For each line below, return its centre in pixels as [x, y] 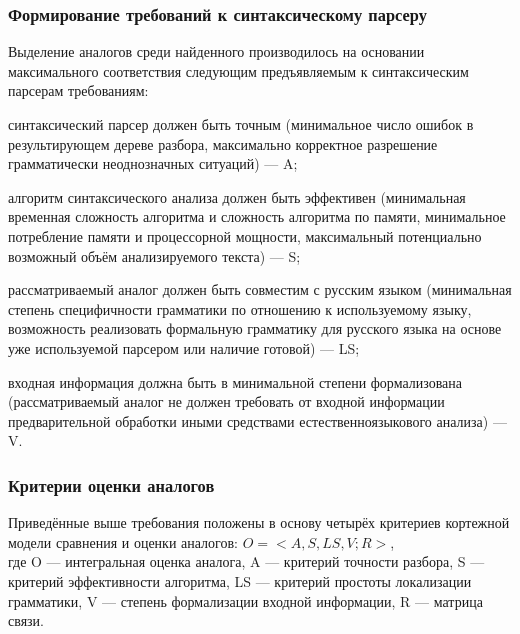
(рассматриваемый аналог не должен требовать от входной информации [226, 401]
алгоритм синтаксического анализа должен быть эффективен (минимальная [237, 196]
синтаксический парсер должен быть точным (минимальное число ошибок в [241, 124]
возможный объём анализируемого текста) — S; [154, 255]
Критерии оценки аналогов [111, 484]
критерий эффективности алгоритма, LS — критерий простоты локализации [240, 580]
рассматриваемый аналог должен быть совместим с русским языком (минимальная [260, 289]
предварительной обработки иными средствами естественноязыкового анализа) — [257, 420]
